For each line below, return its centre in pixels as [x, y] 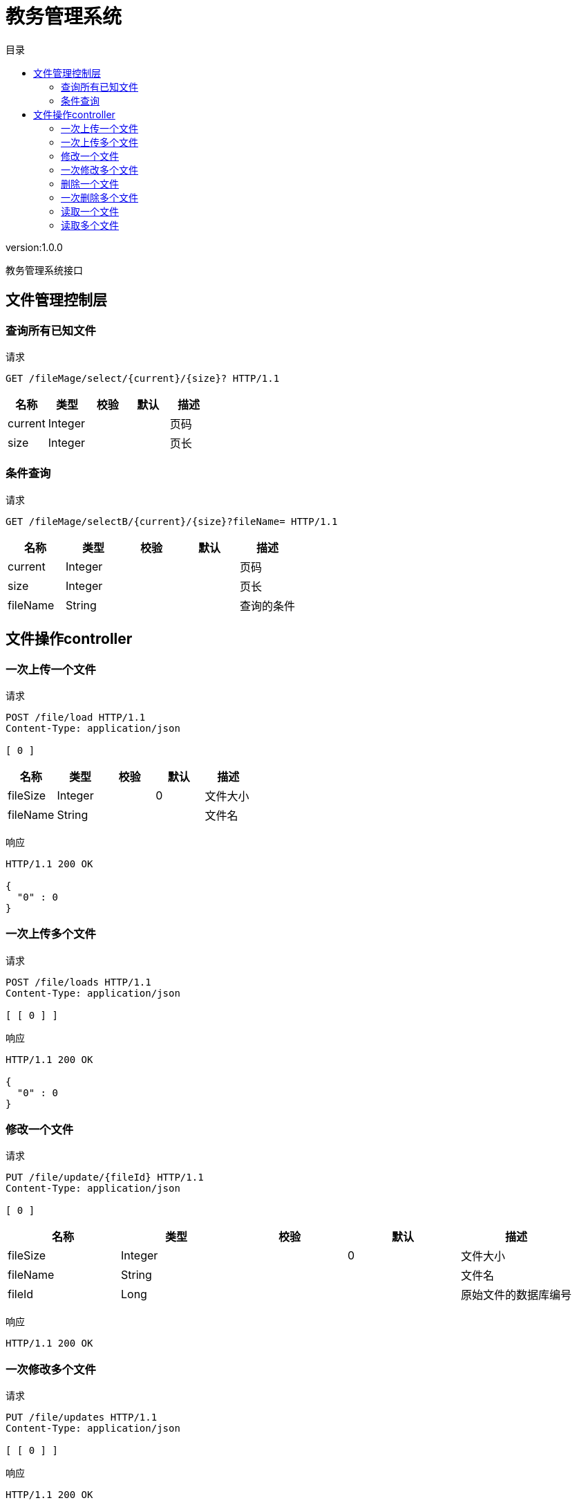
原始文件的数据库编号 [517, 1295]
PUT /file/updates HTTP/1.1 [82, 1418]
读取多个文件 [90, 225]
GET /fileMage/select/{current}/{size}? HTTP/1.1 [143, 378]
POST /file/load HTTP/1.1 [76, 717]
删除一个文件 [90, 183]
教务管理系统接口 [44, 270]
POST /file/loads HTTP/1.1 [78, 982]
